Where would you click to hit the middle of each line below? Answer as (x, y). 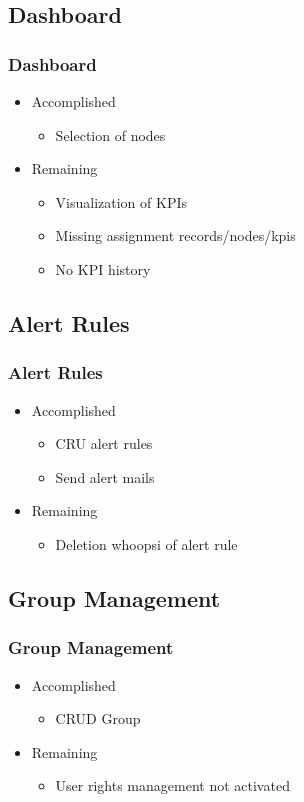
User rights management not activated (172, 785)
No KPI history (103, 268)
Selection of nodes (110, 134)
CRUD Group (98, 718)
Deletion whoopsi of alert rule (146, 543)
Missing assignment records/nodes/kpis (175, 235)
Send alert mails (105, 476)
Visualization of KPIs (121, 201)
